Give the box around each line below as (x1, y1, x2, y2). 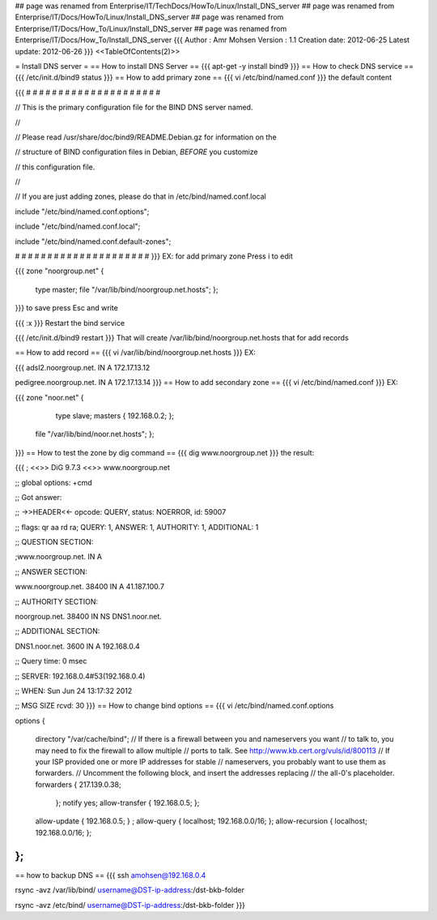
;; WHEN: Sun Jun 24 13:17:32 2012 (15, 686, 133, 695)
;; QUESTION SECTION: (15, 537, 94, 547)
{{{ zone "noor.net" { (15, 392, 84, 402)
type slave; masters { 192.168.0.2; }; (55, 410, 174, 421)
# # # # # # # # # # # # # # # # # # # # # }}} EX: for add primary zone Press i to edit (15, 251, 293, 261)
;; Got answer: (15, 492, 62, 502)
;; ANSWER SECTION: (15, 567, 88, 576)
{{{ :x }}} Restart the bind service (15, 318, 125, 327)
